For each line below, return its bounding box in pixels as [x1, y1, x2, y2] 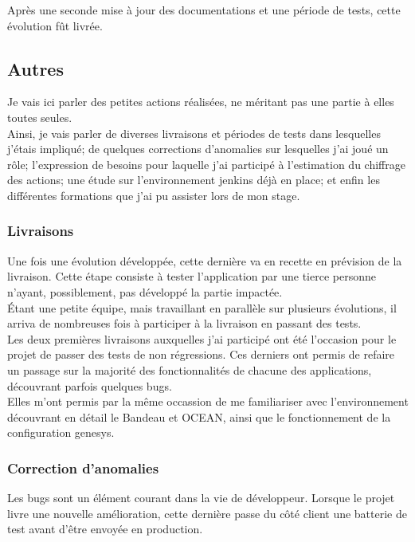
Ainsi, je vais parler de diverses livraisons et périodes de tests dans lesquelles [7, 124, 381, 141]
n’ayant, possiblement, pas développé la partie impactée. [7, 283, 283, 300]
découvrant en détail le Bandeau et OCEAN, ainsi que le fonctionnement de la [7, 408, 391, 425]
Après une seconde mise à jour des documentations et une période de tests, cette [7, 2, 401, 18]
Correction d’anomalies [7, 458, 159, 477]
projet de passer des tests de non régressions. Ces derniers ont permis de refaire [7, 346, 395, 363]
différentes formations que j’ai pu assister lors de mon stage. [7, 187, 300, 203]
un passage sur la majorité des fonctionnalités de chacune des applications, [7, 361, 372, 378]
